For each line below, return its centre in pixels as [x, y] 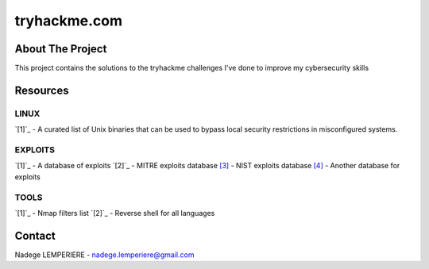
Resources [42, 90]
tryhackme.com [69, 21]
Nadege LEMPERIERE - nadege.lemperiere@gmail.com [104, 255]
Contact [35, 235]
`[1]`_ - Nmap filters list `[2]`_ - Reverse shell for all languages [115, 213]
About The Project [61, 49]
